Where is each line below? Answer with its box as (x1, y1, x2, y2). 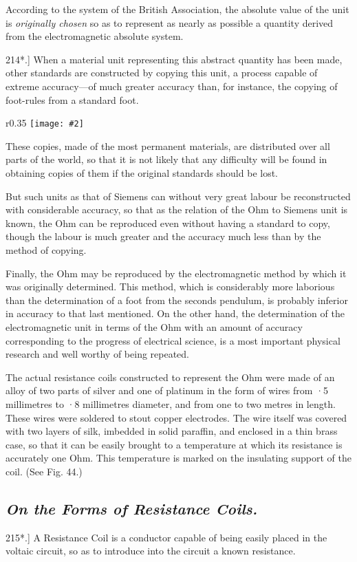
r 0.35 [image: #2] (6, 116, 84, 130)
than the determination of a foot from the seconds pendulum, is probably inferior (6, 292, 348, 307)
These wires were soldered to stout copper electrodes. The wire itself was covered (6, 410, 347, 424)
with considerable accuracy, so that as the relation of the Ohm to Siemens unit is (6, 202, 348, 217)
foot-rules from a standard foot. (6, 92, 139, 107)
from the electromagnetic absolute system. (6, 29, 184, 43)
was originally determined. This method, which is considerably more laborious (6, 279, 335, 294)
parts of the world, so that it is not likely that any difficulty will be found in (6, 152, 327, 166)
